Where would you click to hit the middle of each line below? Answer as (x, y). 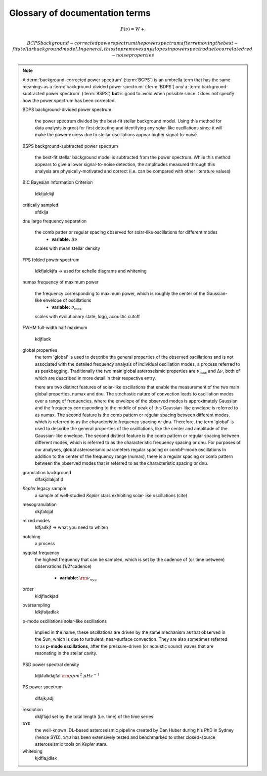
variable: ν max (67, 308)
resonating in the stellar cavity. (66, 653)
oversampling (36, 605)
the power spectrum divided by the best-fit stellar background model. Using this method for (128, 121)
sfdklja (42, 212)
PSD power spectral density (51, 665)
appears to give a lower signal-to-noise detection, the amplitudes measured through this (125, 164)
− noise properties (133, 55)
